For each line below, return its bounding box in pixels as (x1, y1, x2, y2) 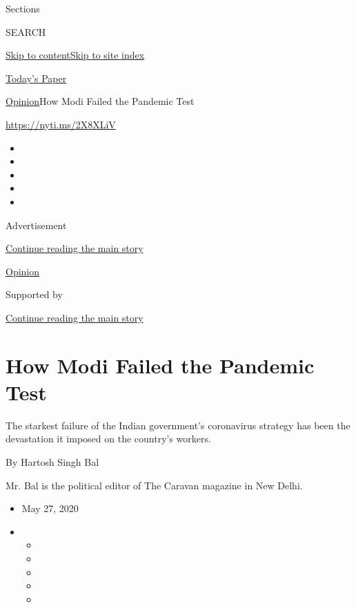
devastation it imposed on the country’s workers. (6, 431, 211, 446)
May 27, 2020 (21, 501, 79, 516)
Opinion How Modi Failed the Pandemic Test (6, 94, 195, 108)
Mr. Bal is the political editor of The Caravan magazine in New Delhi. (6, 478, 303, 492)
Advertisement (6, 217, 67, 232)
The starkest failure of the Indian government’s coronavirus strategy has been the (6, 418, 350, 432)
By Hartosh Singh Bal (6, 455, 99, 469)
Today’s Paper (6, 70, 67, 85)
